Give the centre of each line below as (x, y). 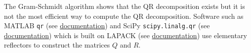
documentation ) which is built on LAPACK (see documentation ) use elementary (125, 35)
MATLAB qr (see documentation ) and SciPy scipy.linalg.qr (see (107, 26)
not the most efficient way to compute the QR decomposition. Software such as (124, 16)
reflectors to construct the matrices (57, 45)
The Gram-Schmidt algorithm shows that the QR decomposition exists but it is (125, 6)
